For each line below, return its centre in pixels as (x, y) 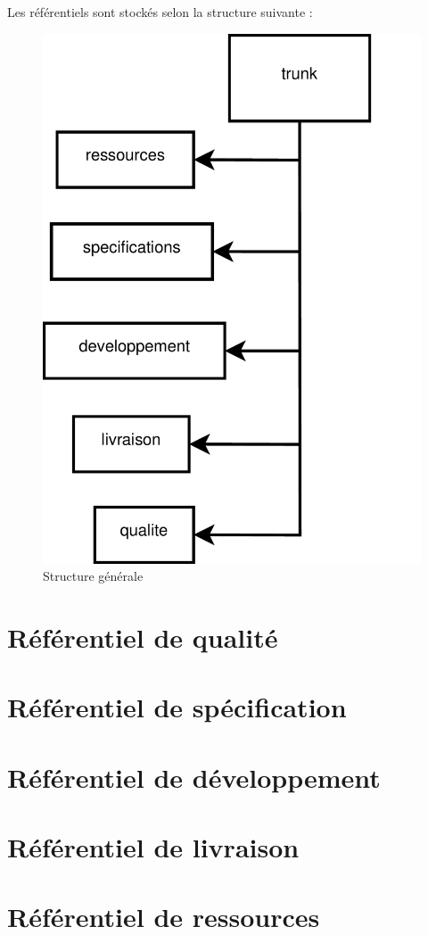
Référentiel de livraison (153, 847)
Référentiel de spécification (177, 707)
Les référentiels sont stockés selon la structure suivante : (160, 12)
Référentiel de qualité (143, 637)
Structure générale (93, 576)
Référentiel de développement (194, 777)
